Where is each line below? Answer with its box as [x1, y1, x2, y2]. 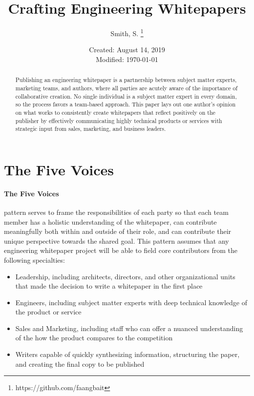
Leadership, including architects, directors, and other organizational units [15, 271, 235, 281]
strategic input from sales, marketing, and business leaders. [15, 125, 166, 133]
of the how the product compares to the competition [15, 333, 173, 343]
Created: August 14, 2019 [89, 44, 165, 55]
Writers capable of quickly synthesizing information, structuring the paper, [15, 349, 240, 359]
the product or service [15, 307, 82, 317]
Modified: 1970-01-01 [96, 54, 158, 64]
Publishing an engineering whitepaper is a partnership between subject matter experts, [15, 76, 237, 84]
